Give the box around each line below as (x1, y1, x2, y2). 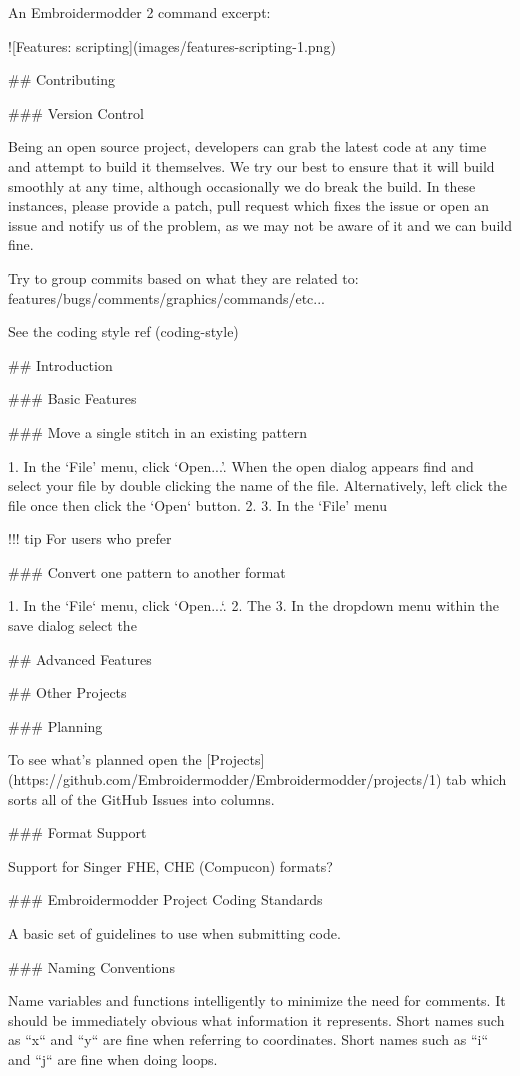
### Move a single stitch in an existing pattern (8, 421, 307, 442)
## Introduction (8, 354, 113, 375)
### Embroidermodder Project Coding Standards (8, 889, 323, 910)
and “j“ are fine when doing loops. (8, 1048, 218, 1069)
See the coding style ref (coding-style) (8, 321, 239, 342)
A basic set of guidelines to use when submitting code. (8, 923, 341, 943)
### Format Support (8, 822, 147, 843)
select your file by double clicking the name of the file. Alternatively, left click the (8, 475, 508, 496)
